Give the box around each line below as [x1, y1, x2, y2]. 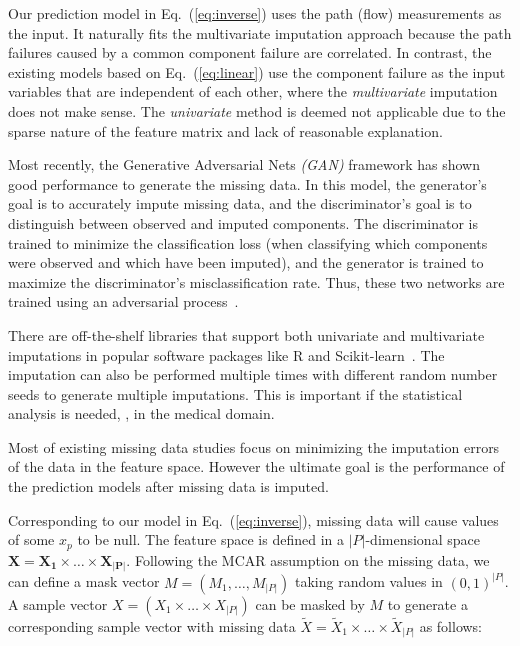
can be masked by [255, 593, 365, 614]
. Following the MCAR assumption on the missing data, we [126, 549, 490, 570]
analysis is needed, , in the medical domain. [8, 403, 275, 424]
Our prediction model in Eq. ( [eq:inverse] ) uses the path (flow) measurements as [8, 3, 502, 23]
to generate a [387, 593, 468, 614]
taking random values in [294, 571, 443, 592]
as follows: [419, 615, 483, 636]
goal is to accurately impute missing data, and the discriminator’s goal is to [8, 193, 472, 214]
